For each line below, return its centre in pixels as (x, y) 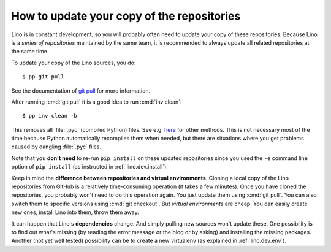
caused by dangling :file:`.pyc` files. (56, 147)
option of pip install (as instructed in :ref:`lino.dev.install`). (90, 167)
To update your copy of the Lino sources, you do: (74, 63)
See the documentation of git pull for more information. (81, 90)
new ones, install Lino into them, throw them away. (75, 212)
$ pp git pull (43, 77)
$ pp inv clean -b (50, 116)
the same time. (30, 52)
